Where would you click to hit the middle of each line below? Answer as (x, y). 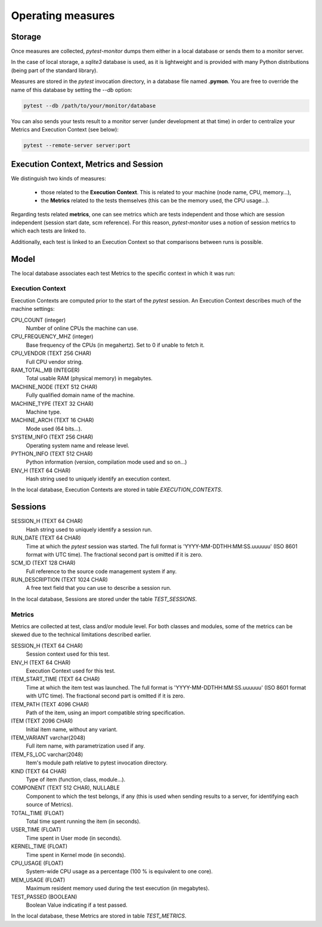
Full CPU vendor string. (55, 362)
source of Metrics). (49, 804)
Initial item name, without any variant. (72, 729)
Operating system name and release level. (78, 445)
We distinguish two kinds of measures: (59, 179)
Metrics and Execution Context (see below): (65, 129)
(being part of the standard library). (55, 70)
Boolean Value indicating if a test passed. (77, 905)
